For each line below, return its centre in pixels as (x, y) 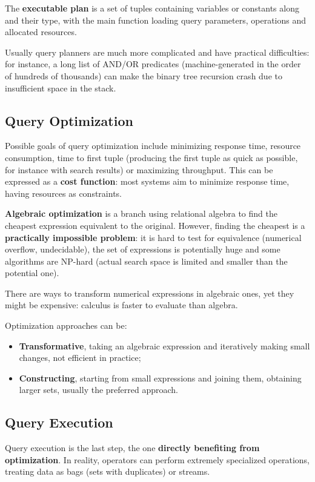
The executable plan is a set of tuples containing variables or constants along (152, 8)
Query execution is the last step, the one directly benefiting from (132, 448)
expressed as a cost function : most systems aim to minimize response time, (147, 181)
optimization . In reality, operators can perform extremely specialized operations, (157, 459)
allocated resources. (41, 32)
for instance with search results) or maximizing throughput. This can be (139, 169)
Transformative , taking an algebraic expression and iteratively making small (164, 345)
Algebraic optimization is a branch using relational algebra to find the (141, 213)
